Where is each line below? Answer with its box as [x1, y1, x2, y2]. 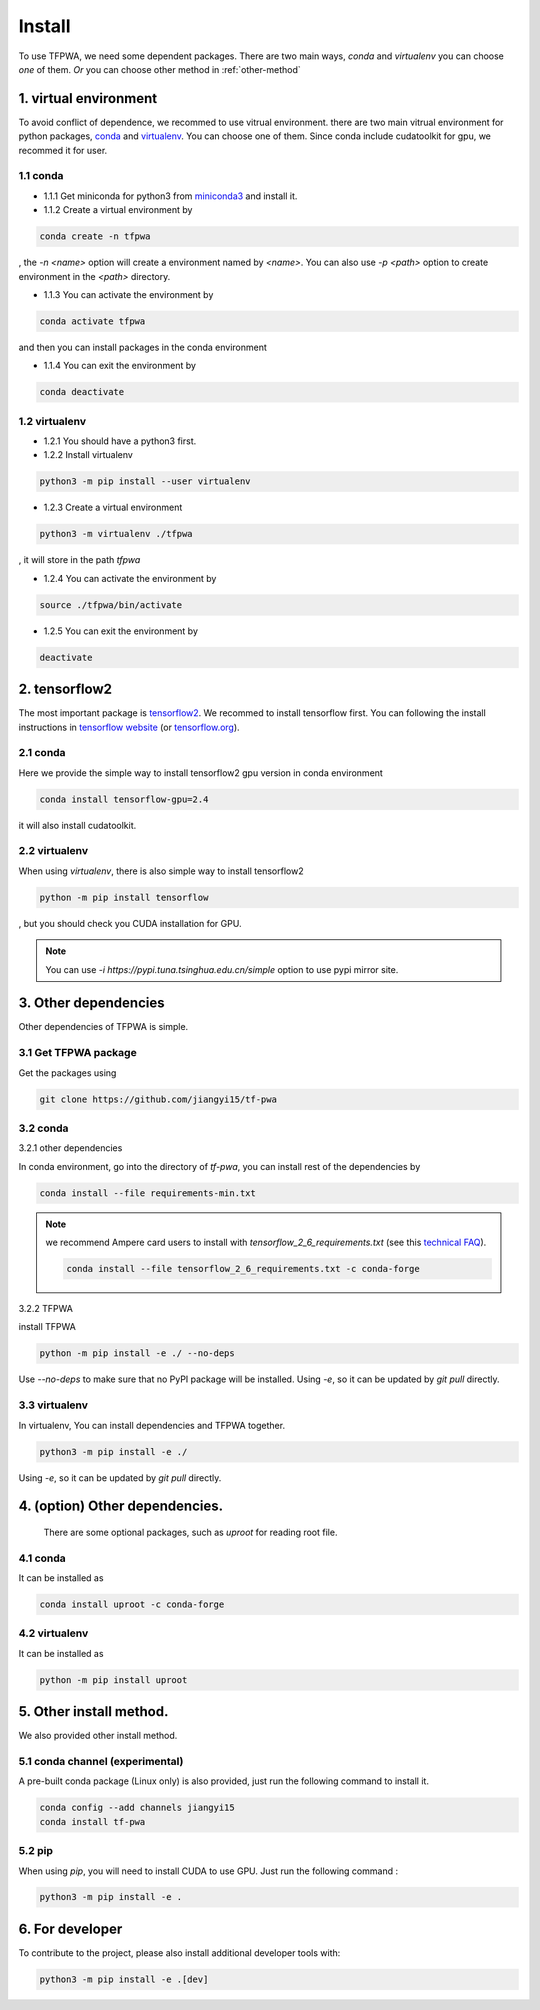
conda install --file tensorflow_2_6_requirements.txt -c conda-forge [66, 1263, 420, 1275]
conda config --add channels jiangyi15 [39, 1802, 235, 1814]
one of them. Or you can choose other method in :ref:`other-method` [18, 63, 302, 75]
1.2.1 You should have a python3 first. [43, 435, 197, 447]
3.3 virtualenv [18, 1398, 89, 1412]
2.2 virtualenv [18, 844, 89, 858]
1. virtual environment [18, 90, 158, 107]
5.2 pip [18, 1844, 54, 1858]
